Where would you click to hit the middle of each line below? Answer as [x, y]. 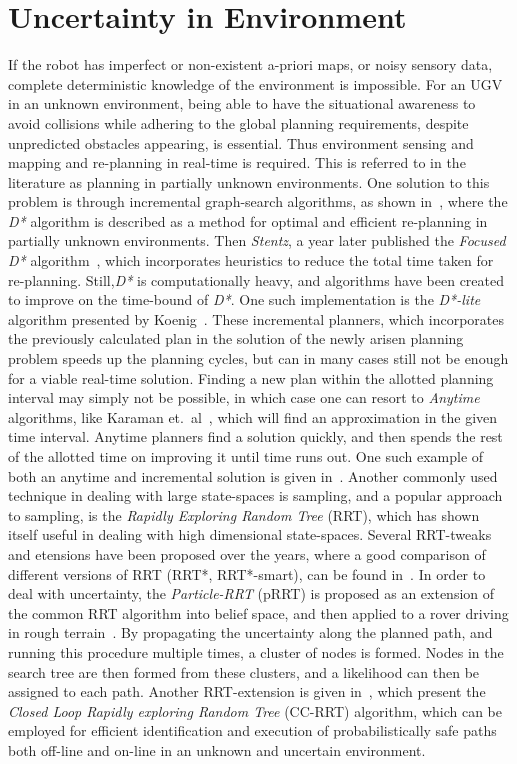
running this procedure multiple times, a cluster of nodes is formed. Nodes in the [256, 651]
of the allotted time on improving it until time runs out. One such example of [246, 456]
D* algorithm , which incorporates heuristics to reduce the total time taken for [251, 260]
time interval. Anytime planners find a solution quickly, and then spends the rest [255, 436]
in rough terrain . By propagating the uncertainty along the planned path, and [250, 632]
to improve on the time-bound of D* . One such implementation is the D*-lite [244, 299]
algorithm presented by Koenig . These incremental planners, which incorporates [256, 318]
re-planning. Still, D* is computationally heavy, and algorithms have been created [256, 279]
